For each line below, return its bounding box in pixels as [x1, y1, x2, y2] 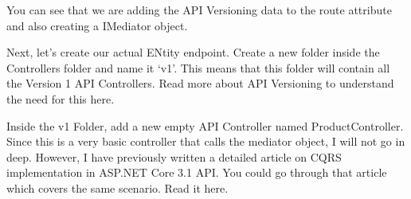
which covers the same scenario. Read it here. [6, 179, 229, 196]
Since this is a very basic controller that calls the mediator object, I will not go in [6, 133, 405, 150]
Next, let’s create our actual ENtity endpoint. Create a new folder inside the [6, 44, 380, 60]
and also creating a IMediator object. [6, 17, 188, 33]
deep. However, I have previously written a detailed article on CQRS [6, 148, 342, 165]
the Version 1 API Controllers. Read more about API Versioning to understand [6, 75, 394, 92]
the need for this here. [6, 90, 115, 107]
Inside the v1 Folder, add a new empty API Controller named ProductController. [6, 117, 404, 134]
